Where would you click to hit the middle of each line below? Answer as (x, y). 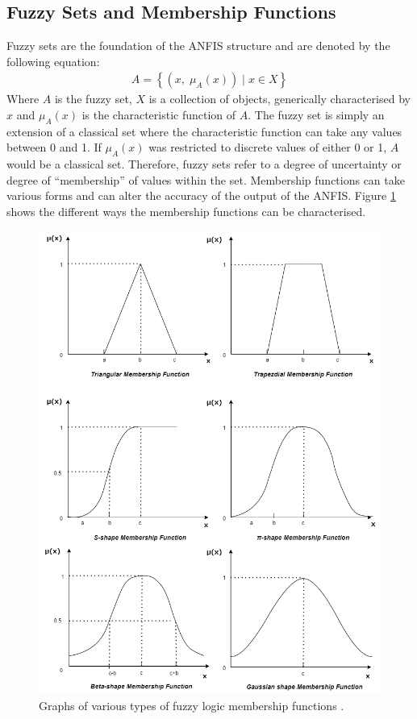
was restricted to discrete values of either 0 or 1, (268, 147)
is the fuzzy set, (93, 99)
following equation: (53, 61)
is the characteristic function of (159, 115)
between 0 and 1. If (54, 147)
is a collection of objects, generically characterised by (279, 99)
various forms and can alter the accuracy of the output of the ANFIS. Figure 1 (201, 195)
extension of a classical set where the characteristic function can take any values (204, 131)
